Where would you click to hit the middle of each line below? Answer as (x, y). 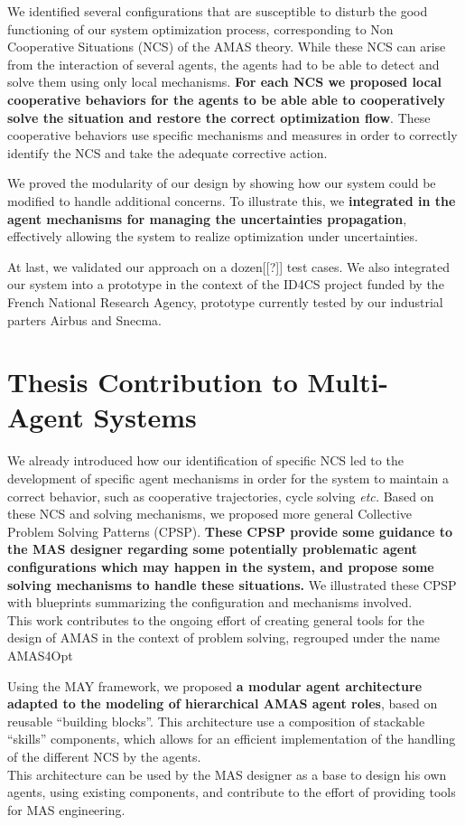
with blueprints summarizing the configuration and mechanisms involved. (210, 602)
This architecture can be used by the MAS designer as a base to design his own (227, 774)
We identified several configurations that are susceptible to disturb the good (218, 11)
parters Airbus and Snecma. (85, 319)
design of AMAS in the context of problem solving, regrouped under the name (224, 637)
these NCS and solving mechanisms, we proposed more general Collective (210, 514)
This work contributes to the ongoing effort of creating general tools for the (216, 619)
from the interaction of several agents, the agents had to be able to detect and (223, 64)
